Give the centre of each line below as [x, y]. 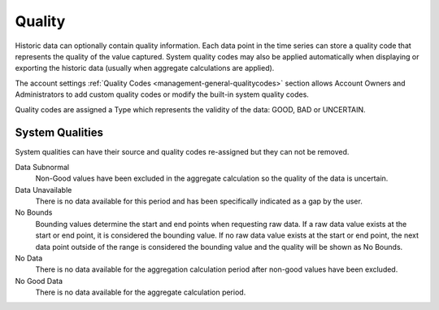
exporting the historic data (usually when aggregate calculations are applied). [145, 68]
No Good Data [39, 281]
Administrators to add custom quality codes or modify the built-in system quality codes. [162, 94]
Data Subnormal [42, 167]
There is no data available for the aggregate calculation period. [141, 292]
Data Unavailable [43, 190]
